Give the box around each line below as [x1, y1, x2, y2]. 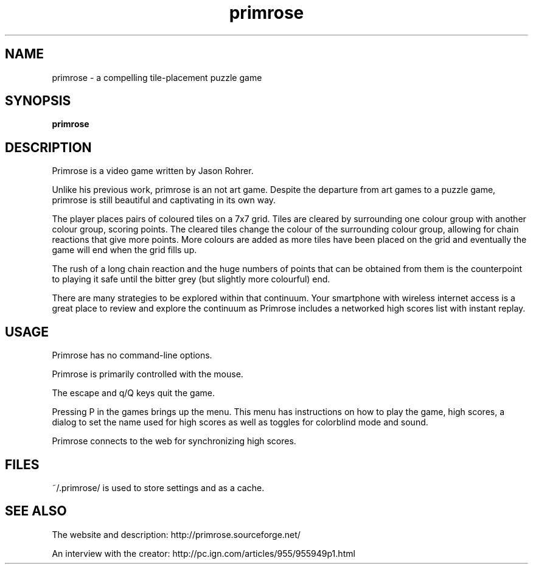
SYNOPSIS [5, 93, 71, 109]
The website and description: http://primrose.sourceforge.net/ [52, 529, 301, 540]
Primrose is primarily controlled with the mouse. [52, 369, 243, 380]
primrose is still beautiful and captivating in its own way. [52, 195, 276, 206]
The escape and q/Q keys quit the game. [52, 388, 215, 399]
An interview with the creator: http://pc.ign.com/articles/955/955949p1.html [52, 548, 355, 559]
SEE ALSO [5, 503, 67, 519]
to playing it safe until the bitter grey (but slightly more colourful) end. [52, 274, 330, 285]
